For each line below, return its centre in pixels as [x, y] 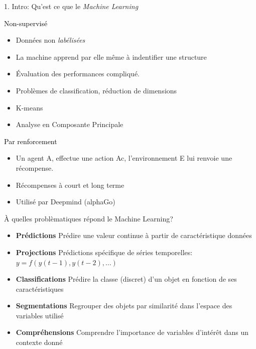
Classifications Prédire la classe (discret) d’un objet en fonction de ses [126, 279]
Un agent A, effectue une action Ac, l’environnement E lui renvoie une [124, 158]
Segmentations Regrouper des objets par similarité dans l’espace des [124, 306]
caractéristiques [40, 288]
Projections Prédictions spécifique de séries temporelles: [104, 252]
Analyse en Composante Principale [70, 124]
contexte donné [39, 342]
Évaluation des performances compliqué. [78, 74]
